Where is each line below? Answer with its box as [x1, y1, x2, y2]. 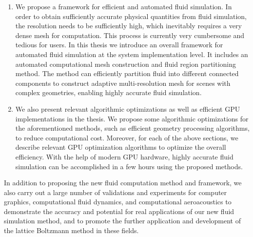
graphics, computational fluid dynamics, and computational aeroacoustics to [4, 197, 232, 207]
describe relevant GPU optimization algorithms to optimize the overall [15, 142, 226, 152]
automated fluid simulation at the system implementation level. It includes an [15, 49, 248, 59]
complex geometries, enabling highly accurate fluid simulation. [15, 87, 202, 98]
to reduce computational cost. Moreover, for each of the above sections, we [15, 132, 238, 142]
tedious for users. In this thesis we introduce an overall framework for [15, 39, 223, 50]
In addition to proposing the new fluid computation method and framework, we [4, 178, 242, 188]
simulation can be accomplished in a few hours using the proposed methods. [15, 161, 243, 171]
